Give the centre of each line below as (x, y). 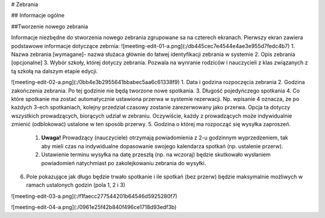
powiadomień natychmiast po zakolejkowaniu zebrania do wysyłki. (124, 163)
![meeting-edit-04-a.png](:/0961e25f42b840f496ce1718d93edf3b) (94, 207)
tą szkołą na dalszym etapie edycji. (54, 71)
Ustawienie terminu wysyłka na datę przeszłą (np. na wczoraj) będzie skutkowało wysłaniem (156, 155)
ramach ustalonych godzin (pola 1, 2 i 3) (76, 185)
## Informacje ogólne (38, 16)
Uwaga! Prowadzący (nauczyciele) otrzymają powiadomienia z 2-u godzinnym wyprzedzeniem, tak (165, 138)
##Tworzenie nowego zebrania (50, 26)
